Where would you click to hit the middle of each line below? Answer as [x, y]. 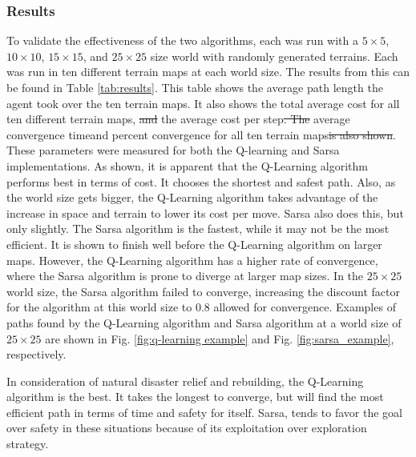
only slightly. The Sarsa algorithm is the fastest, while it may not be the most [198, 228]
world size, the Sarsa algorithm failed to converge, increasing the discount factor [203, 291]
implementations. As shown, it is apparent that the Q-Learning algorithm [187, 165]
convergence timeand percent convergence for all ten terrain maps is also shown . [201, 134]
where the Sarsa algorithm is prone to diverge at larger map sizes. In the [185, 276]
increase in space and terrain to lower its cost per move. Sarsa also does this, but [205, 212]
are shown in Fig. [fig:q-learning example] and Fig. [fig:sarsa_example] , [220, 338]
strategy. [28, 444]
